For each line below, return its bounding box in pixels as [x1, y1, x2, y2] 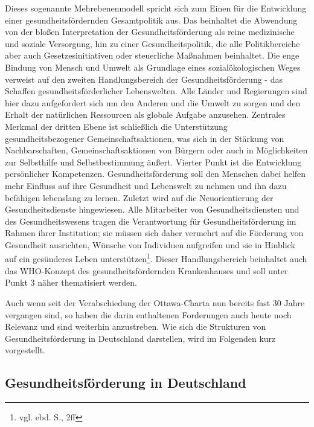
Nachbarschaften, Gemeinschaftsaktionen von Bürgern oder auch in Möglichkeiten [5, 144, 308, 156]
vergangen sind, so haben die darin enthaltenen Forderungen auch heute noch [5, 308, 292, 321]
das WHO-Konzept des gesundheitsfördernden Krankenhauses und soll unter [5, 264, 288, 277]
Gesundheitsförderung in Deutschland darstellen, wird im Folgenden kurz [5, 332, 276, 344]
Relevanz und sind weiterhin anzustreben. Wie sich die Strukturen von [5, 320, 266, 333]
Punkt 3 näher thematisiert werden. [5, 276, 137, 289]
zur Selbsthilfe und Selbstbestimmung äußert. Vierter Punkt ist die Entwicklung [5, 155, 302, 168]
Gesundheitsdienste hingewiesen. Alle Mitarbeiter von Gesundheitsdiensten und [5, 203, 300, 216]
